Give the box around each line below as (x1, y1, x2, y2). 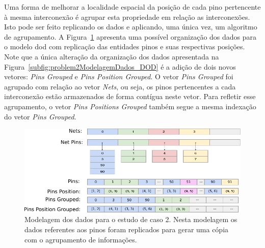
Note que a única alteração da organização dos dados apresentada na (4, 51, 219, 61)
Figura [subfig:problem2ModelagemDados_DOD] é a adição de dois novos (4, 61, 236, 72)
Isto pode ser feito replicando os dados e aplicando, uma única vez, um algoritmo (4, 21, 257, 32)
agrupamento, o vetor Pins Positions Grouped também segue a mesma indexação (4, 101, 256, 111)
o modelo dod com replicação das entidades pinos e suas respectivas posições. (4, 41, 245, 52)
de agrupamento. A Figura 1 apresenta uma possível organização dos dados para (4, 31, 257, 42)
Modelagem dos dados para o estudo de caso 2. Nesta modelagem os (24, 214, 237, 225)
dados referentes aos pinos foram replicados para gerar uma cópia (24, 224, 229, 234)
